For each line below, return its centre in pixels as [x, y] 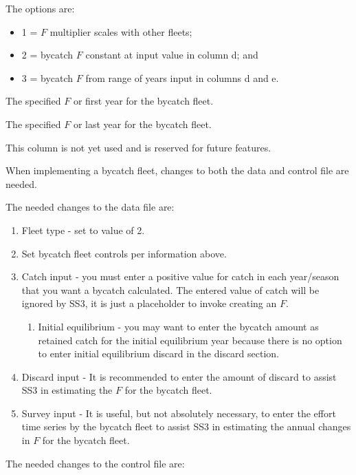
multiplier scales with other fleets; [121, 31]
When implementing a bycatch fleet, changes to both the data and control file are [177, 170]
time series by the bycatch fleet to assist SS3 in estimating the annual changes [186, 426]
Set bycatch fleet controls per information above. [124, 253]
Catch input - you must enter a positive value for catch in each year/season [180, 276]
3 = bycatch [47, 77]
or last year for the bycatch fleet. [142, 124]
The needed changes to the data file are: [90, 207]
